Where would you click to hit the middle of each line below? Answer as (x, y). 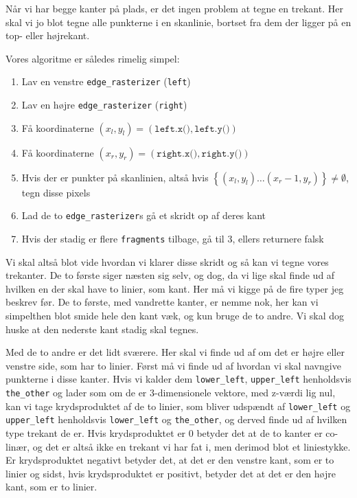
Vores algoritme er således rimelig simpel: (93, 58)
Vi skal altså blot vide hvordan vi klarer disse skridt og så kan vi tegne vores (167, 261)
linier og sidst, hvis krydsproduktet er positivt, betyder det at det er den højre (171, 473)
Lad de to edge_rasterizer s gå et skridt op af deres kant (144, 215)
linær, (18, 446)
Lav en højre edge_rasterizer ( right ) (104, 105)
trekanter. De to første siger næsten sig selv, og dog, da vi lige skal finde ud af (170, 275)
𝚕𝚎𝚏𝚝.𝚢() (212, 129)
